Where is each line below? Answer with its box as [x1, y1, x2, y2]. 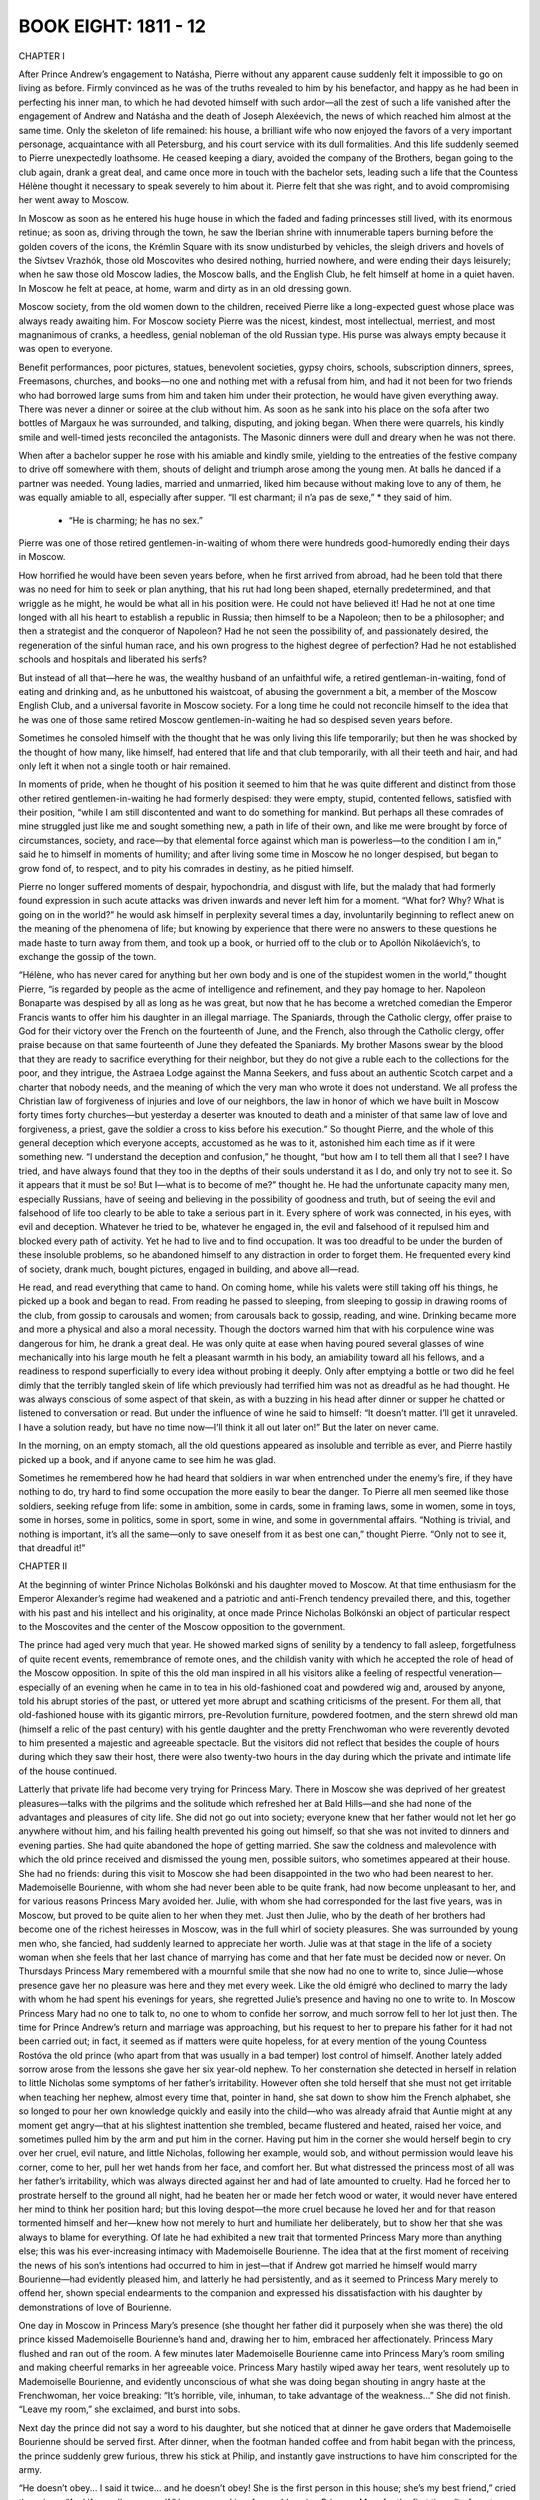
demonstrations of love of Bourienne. [18, 2301, 172, 2313]
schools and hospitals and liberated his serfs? [18, 653, 207, 665]
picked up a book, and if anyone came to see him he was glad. [18, 1453, 277, 1465]
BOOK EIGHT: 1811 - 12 [18, 15, 207, 37]
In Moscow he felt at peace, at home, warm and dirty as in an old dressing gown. [18, 282, 352, 294]
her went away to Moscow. [18, 194, 130, 206]
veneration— [448, 1667, 502, 1679]
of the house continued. [18, 1765, 117, 1777]
